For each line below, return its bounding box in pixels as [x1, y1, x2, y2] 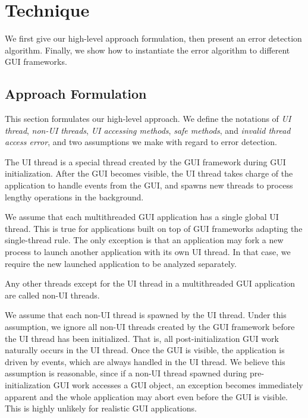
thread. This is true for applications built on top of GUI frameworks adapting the [5, 222, 303, 234]
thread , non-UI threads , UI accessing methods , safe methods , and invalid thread [5, 124, 291, 136]
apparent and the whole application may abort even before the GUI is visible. [5, 390, 288, 403]
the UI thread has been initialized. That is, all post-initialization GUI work [5, 332, 279, 344]
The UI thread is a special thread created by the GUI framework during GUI [5, 155, 286, 168]
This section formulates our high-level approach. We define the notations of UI [5, 112, 291, 125]
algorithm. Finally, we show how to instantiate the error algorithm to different [5, 43, 290, 56]
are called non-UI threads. [5, 288, 100, 301]
